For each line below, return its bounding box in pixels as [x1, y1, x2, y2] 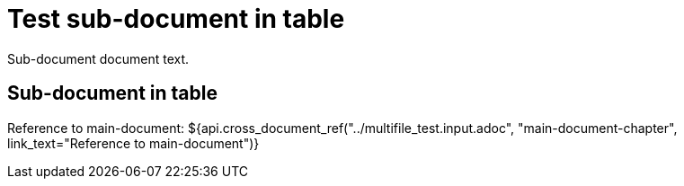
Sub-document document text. [7, 50, 190, 66]
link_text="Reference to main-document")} [7, 135, 260, 151]
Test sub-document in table [7, 4, 345, 34]
